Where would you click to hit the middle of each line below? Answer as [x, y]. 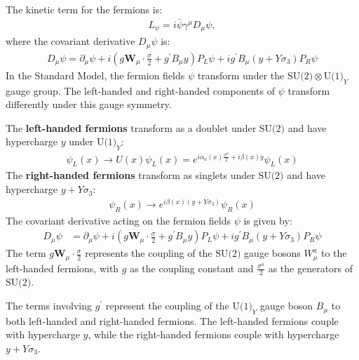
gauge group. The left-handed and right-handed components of [141, 90]
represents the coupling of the [149, 253]
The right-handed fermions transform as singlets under [130, 175]
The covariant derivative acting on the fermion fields [118, 220]
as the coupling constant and [192, 268]
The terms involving [49, 306]
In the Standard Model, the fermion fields [95, 75]
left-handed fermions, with [62, 268]
